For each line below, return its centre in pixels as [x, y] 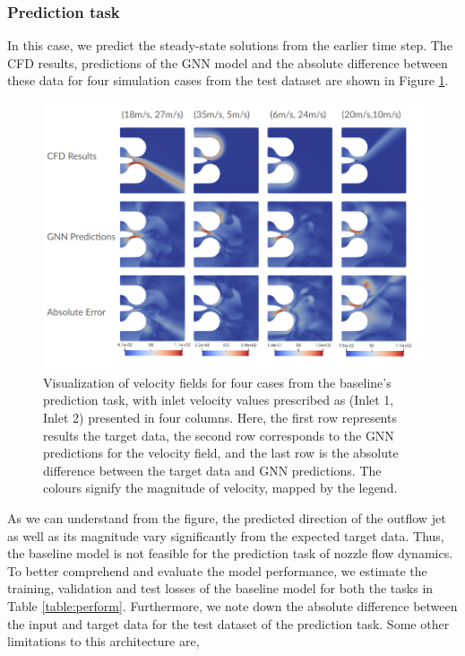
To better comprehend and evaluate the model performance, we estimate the [217, 570]
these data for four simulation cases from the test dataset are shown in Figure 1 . [228, 80]
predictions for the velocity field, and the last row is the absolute [221, 453]
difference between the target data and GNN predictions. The [212, 470]
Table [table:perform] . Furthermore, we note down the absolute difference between [232, 606]
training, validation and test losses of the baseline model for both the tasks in [220, 588]
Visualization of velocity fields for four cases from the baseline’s [217, 382]
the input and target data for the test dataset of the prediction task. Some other [228, 623]
